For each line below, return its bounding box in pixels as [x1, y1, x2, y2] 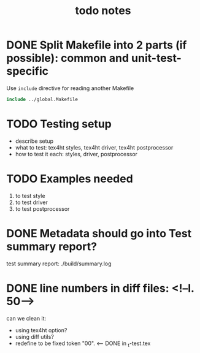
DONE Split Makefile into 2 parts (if [6, 38, 187, 52]
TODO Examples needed [6, 172, 133, 186]
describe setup [15, 137, 54, 145]
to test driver [15, 199, 48, 206]
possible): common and [6, 51, 129, 65]
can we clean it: [6, 314, 47, 322]
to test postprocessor [15, 205, 70, 212]
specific [6, 64, 49, 78]
